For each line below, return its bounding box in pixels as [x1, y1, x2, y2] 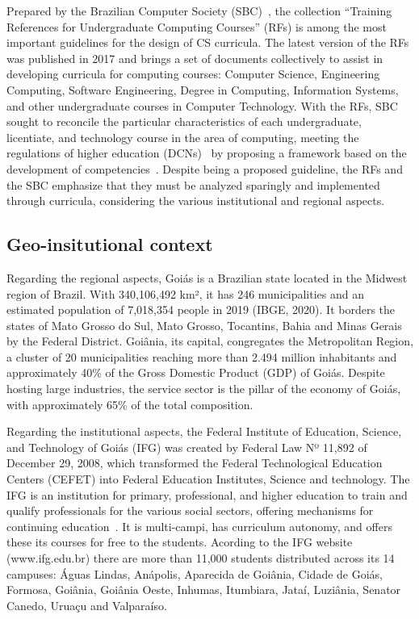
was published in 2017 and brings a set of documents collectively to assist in [6, 49, 383, 66]
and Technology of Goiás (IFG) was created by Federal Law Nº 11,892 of [6, 438, 367, 455]
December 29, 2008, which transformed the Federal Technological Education [6, 454, 383, 471]
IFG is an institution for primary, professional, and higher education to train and [6, 486, 408, 503]
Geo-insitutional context [6, 232, 213, 257]
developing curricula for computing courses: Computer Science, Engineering [6, 65, 380, 82]
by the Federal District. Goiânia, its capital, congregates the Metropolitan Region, [6, 333, 413, 349]
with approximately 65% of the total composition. [6, 395, 253, 412]
